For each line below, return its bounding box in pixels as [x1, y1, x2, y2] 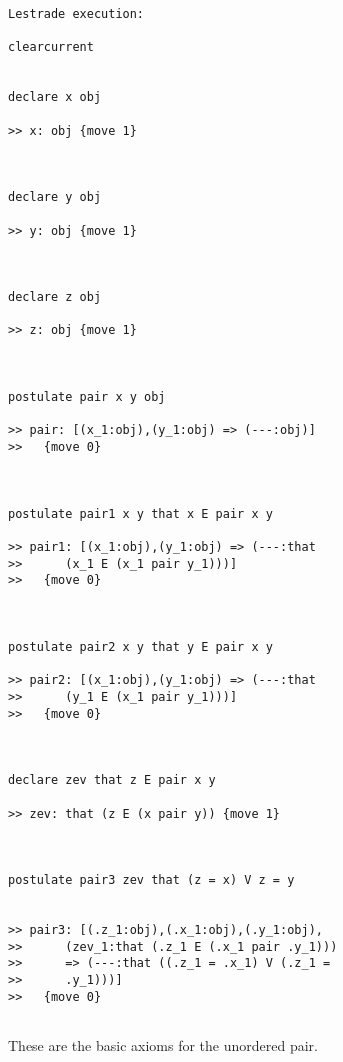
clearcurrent [8, 40, 94, 55]
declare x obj [8, 90, 102, 105]
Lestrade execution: [8, 7, 145, 21]
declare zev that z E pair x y [8, 773, 216, 788]
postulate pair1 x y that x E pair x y [8, 506, 273, 521]
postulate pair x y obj [8, 390, 166, 405]
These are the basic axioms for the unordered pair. [8, 1035, 318, 1056]
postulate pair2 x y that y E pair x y [8, 639, 273, 654]
